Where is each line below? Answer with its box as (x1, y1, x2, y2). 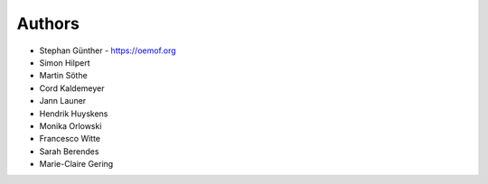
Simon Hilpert (39, 57, 90, 68)
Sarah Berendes (39, 145, 99, 157)
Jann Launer (39, 96, 87, 106)
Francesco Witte (39, 133, 101, 144)
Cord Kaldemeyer (39, 82, 105, 94)
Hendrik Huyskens (39, 108, 108, 119)
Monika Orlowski (39, 120, 102, 131)
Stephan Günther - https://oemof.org (39, 45, 176, 56)
